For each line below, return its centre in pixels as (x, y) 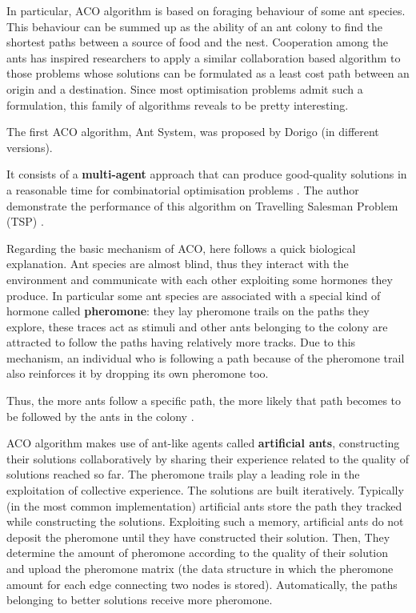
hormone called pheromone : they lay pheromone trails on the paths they (188, 311)
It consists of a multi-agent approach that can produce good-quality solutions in (207, 174)
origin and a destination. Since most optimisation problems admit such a (185, 88)
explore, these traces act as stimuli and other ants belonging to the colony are (197, 326)
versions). (30, 147)
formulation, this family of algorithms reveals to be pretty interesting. (178, 104)
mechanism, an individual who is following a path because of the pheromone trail (206, 357)
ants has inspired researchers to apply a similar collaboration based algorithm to (204, 57)
